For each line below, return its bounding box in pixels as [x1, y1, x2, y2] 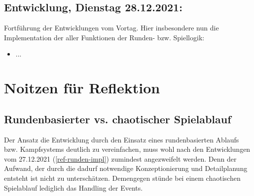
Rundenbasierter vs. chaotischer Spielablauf [4, 111, 231, 126]
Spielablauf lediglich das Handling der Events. [4, 182, 143, 193]
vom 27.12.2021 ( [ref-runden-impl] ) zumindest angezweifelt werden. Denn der [4, 153, 237, 164]
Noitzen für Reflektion [4, 78, 160, 98]
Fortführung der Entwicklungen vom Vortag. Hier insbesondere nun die [4, 23, 219, 33]
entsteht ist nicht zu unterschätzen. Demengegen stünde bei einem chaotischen [4, 172, 241, 183]
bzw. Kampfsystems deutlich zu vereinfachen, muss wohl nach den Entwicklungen [4, 144, 251, 154]
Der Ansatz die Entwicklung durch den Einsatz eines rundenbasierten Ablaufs [4, 134, 239, 144]
